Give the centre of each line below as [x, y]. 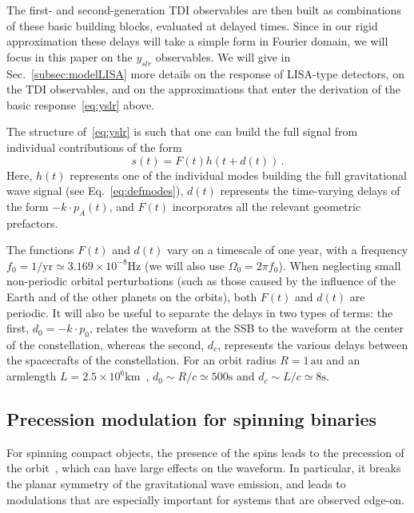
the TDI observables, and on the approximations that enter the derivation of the [203, 89]
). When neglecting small [340, 265]
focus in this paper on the [70, 56]
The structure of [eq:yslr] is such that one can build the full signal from [182, 131]
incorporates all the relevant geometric [267, 206]
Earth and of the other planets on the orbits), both [132, 296]
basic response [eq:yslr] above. [81, 104]
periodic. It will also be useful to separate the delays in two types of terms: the [200, 312]
